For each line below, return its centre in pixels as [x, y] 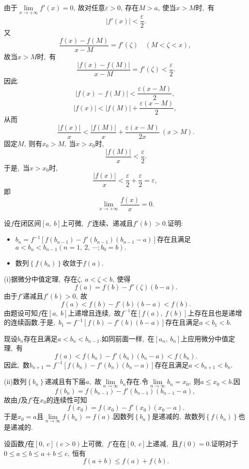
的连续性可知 [67, 399]
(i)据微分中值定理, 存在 [41, 279]
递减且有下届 [65, 381]
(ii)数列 [15, 381]
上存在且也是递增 [215, 312]
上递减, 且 [162, 443]
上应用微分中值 [205, 338]
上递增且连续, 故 [94, 312]
